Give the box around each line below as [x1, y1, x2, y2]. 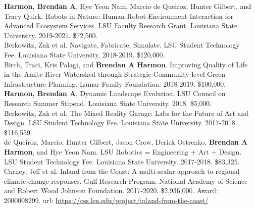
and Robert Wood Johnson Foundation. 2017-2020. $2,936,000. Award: [4, 185, 218, 196]
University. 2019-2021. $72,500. [4, 30, 98, 40]
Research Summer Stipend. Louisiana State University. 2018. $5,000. [4, 98, 212, 108]
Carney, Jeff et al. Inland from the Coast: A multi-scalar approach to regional [4, 166, 240, 176]
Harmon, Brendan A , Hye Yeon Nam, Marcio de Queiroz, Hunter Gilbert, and [4, 1, 252, 11]
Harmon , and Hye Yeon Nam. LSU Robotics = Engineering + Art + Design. [4, 146, 242, 157]
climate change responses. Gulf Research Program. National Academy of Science [4, 175, 248, 186]
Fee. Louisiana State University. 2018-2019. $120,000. [4, 49, 165, 59]
